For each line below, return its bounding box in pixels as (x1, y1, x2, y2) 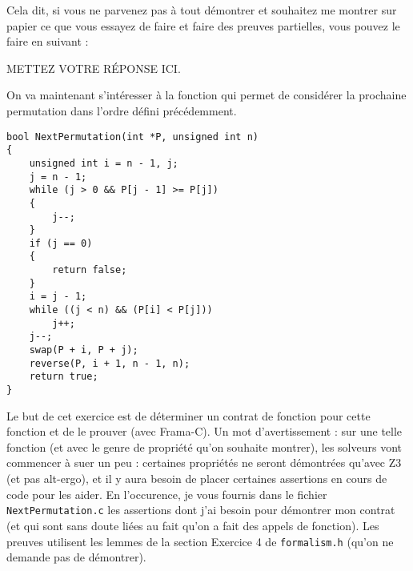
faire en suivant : (6, 33, 89, 50)
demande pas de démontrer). (6, 549, 146, 565)
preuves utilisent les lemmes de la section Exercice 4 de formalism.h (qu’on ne (6, 533, 394, 549)
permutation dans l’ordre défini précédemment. (6, 102, 237, 119)
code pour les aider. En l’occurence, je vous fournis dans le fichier (6, 485, 327, 502)
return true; (29, 371, 98, 383)
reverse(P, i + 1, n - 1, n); (29, 357, 190, 369)
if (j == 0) (29, 237, 93, 249)
